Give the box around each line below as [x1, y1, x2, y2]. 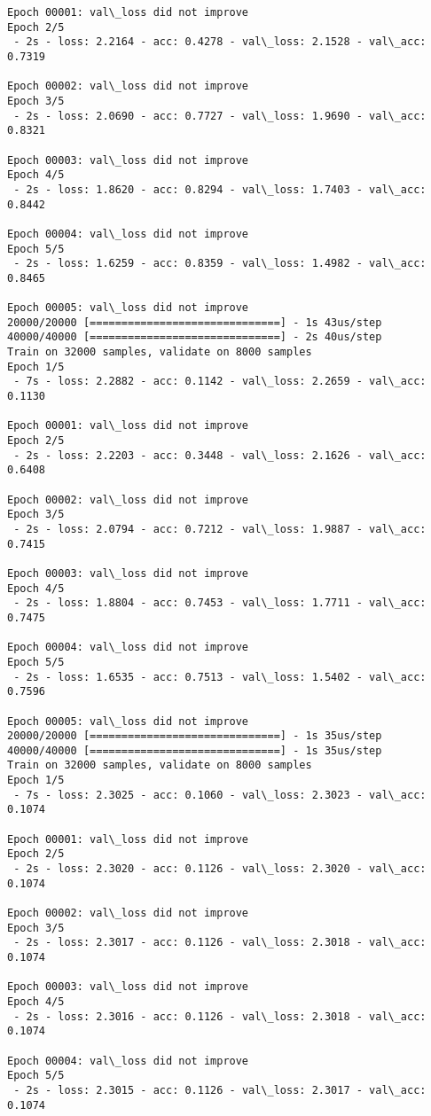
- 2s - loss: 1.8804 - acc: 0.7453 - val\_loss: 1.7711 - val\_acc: [13, 597, 427, 610]
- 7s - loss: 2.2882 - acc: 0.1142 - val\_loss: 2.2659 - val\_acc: [13, 375, 427, 388]
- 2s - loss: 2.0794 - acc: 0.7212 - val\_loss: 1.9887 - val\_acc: [13, 522, 427, 535]
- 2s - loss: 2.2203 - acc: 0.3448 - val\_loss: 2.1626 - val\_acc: [13, 449, 427, 462]
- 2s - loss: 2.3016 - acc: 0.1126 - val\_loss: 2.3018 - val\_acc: [13, 1010, 427, 1023]
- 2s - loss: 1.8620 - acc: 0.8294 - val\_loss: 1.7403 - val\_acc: [13, 183, 427, 196]
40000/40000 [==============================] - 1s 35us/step [7, 744, 382, 757]
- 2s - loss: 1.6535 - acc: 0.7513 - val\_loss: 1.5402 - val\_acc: [13, 670, 427, 683]
